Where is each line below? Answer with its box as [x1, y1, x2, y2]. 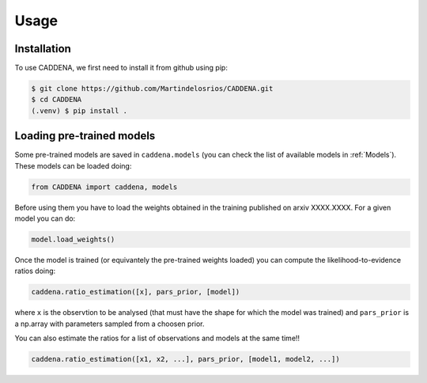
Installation [14, 42, 71, 55]
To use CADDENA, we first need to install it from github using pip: [14, 63, 229, 73]
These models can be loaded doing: [14, 161, 132, 170]
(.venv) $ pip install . [31, 106, 128, 115]
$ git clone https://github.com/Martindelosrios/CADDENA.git [31, 84, 274, 93]
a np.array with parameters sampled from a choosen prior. [14, 319, 205, 328]
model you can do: [14, 214, 76, 223]
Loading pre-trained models [14, 129, 156, 142]
